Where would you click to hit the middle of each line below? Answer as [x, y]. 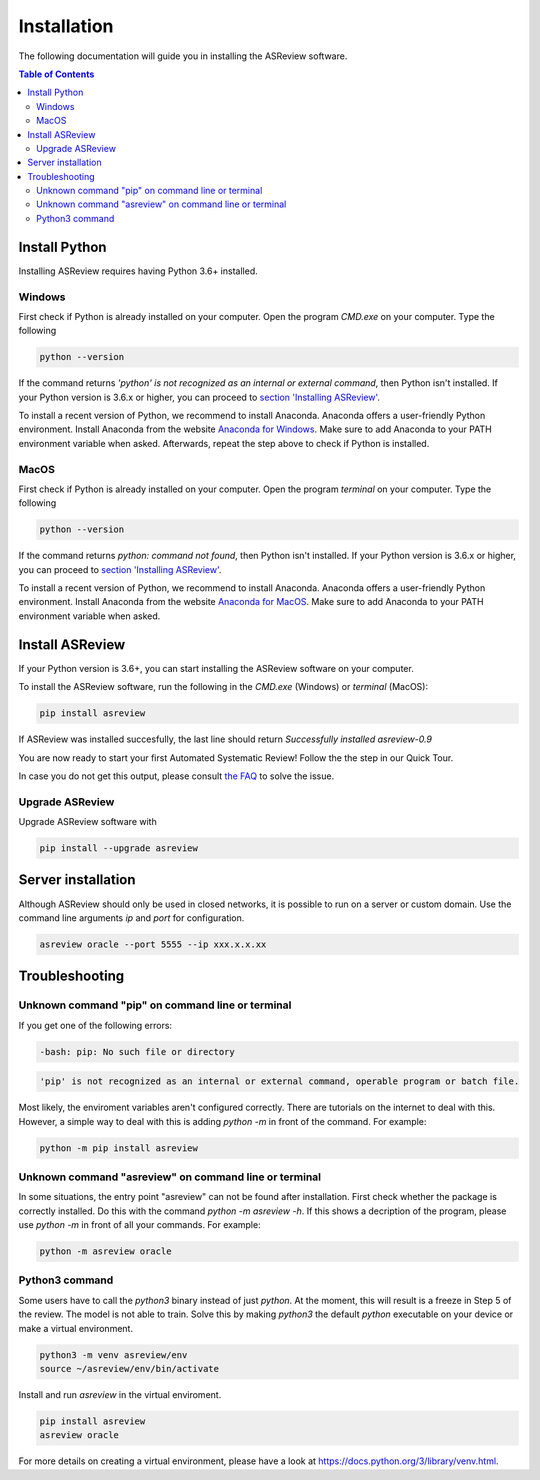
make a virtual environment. [76, 1328]
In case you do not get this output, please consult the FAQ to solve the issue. [176, 776]
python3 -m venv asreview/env [113, 1354]
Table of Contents [56, 74]
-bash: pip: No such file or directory [137, 1051]
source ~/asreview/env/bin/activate [129, 1368]
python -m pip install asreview [119, 1148]
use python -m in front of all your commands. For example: [139, 1225]
